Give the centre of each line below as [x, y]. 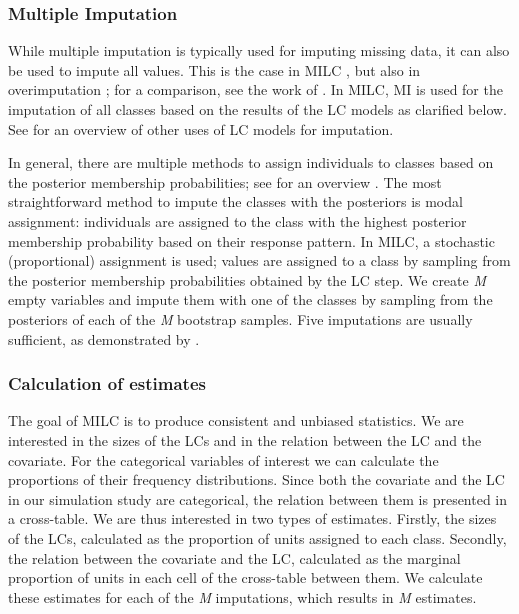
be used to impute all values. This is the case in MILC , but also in [214, 69]
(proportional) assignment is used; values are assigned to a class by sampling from [259, 260]
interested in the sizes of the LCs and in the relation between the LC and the [245, 439]
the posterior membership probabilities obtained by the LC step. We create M [247, 279]
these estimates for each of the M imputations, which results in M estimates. [242, 596]
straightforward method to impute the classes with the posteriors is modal [235, 201]
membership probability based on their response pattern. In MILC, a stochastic [251, 240]
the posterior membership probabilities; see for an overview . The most [225, 181]
